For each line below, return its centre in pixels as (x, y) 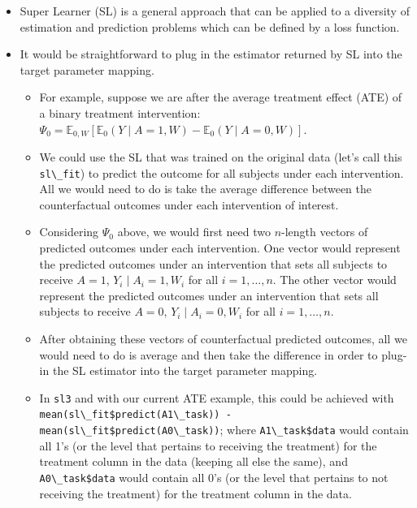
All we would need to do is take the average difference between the (206, 189)
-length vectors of (325, 232)
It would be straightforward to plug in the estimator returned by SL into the (211, 54)
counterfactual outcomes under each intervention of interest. (189, 204)
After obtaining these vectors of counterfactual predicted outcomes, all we (223, 339)
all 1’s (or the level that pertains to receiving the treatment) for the (208, 445)
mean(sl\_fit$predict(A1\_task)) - (135, 415)
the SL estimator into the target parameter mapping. (185, 370)
